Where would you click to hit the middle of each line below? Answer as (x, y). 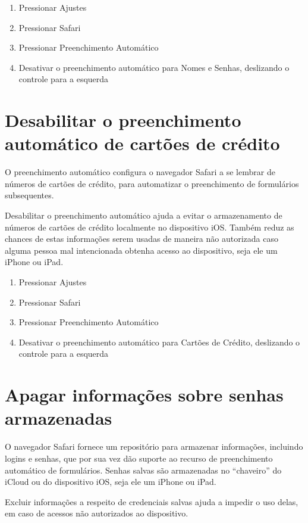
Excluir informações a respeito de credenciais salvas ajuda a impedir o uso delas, (152, 501)
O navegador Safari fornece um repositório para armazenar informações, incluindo (154, 446)
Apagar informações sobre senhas (144, 395)
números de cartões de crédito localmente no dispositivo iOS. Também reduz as (150, 227)
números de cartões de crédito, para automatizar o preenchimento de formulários (152, 183)
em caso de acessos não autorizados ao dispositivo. (97, 513)
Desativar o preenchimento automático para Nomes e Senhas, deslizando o (154, 67)
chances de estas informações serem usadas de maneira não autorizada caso (142, 239)
